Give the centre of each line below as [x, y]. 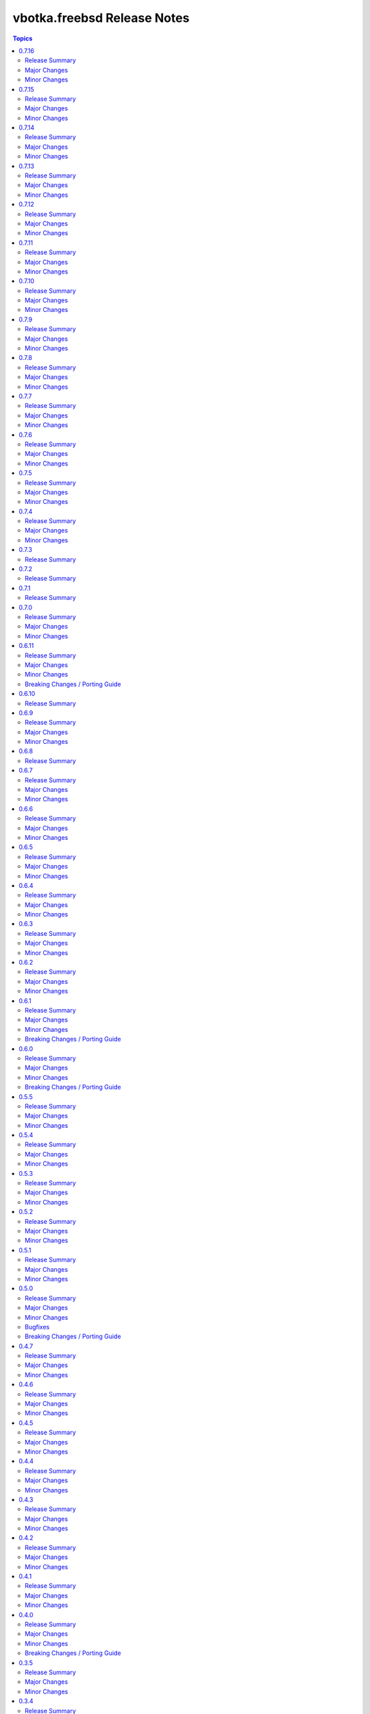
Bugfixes [37, 1327]
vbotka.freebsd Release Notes [101, 18]
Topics [23, 38]
